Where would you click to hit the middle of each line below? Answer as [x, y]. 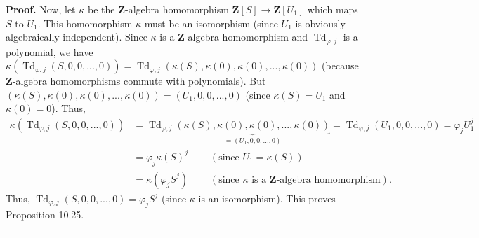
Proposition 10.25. [45, 215]
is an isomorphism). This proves [267, 198]
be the [101, 9]
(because [340, 65]
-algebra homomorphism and [246, 37]
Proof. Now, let [41, 9]
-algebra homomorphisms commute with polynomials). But [139, 81]
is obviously [320, 23]
